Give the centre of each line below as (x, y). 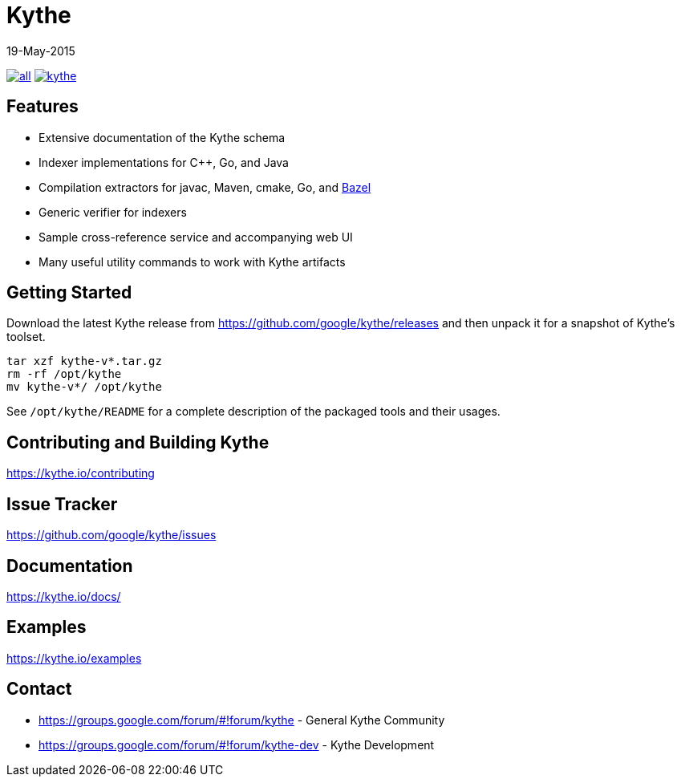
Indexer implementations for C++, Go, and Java (164, 162)
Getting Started (69, 293)
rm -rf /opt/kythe (64, 374)
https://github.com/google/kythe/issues (111, 535)
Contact (39, 689)
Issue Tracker (62, 504)
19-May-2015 (41, 51)
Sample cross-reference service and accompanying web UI (196, 237)
